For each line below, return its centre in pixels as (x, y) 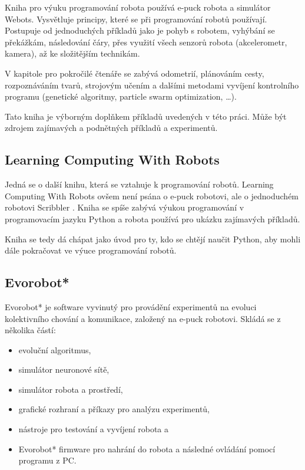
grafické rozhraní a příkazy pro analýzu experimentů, (114, 409)
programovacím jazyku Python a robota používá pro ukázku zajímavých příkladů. (152, 218)
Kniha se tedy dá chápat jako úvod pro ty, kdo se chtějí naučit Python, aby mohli (153, 239)
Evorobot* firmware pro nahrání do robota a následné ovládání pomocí (147, 448)
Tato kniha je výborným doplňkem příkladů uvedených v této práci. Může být (146, 116)
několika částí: (30, 330)
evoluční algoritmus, (55, 349)
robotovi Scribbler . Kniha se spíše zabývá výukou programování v (125, 207)
